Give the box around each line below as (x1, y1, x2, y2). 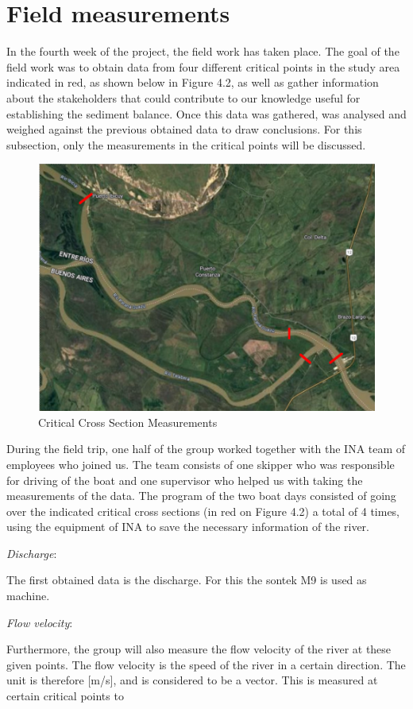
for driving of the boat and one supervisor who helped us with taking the (6, 471, 363, 488)
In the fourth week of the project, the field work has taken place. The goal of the (6, 43, 399, 60)
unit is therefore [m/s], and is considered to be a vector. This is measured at (6, 672, 378, 688)
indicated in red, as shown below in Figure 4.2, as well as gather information (6, 74, 379, 91)
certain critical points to (6, 688, 124, 704)
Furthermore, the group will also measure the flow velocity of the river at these (6, 641, 392, 657)
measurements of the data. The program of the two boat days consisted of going (6, 487, 396, 504)
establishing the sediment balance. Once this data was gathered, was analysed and (6, 105, 407, 122)
